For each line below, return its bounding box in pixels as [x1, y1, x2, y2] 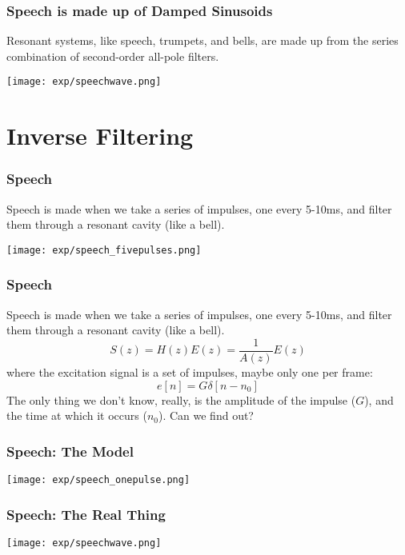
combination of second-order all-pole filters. [6, 47, 219, 64]
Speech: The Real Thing [6, 504, 166, 524]
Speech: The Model [6, 441, 134, 461]
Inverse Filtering [6, 119, 194, 152]
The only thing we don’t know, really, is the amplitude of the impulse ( [6, 391, 356, 408]
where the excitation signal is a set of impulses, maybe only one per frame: [6, 363, 373, 380]
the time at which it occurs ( [6, 407, 147, 424]
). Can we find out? [158, 407, 254, 424]
